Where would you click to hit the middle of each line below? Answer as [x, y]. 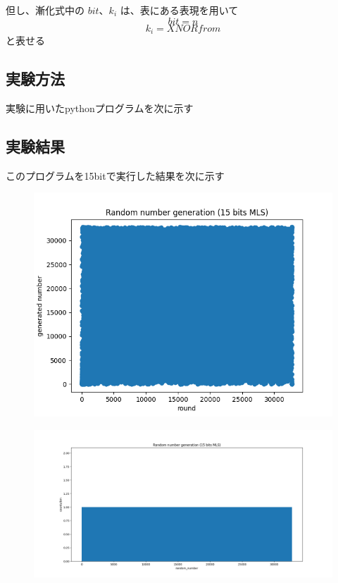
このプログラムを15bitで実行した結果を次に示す [115, 175]
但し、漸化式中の [45, 10]
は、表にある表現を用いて [179, 10]
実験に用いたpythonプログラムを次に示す [100, 108]
